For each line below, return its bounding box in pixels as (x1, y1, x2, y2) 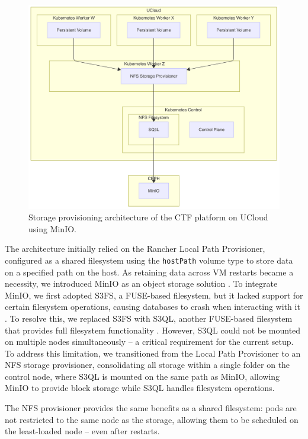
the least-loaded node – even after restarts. (5, 425, 160, 437)
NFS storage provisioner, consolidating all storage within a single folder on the (5, 358, 290, 371)
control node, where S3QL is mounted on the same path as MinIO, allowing (5, 370, 280, 382)
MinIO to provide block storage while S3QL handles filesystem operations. (5, 382, 275, 394)
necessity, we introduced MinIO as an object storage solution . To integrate (5, 277, 278, 290)
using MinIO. (28, 222, 76, 235)
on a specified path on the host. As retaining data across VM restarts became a (5, 265, 294, 278)
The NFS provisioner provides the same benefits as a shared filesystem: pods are (5, 402, 297, 414)
